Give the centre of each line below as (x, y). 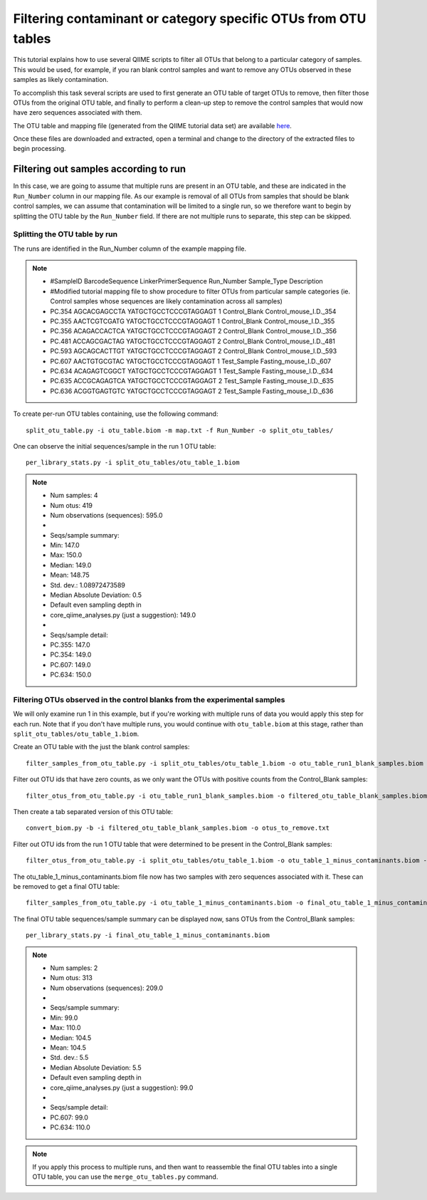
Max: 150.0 (66, 555)
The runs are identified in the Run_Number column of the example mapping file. (130, 249)
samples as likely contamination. (61, 80)
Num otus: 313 (71, 978)
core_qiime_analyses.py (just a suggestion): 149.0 (123, 615)
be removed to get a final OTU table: (67, 886)
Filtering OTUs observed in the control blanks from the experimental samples (149, 699)
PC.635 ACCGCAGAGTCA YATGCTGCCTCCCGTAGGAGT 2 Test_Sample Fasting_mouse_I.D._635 (192, 381)
